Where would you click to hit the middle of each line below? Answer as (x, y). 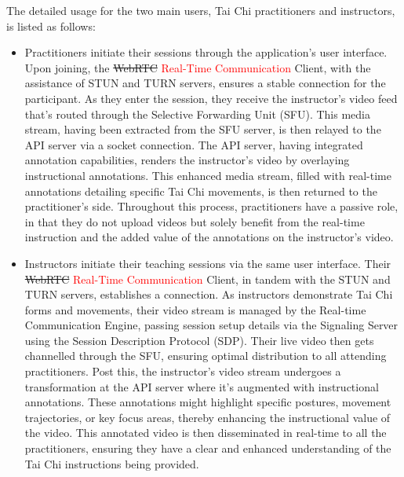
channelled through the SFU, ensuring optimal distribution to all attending (206, 356)
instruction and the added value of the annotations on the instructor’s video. (209, 237)
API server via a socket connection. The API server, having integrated (194, 144)
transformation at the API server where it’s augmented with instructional (202, 386)
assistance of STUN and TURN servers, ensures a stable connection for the (205, 83)
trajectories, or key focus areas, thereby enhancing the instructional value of (207, 417)
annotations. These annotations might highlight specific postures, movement (208, 402)
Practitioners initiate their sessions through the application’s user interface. (206, 52)
